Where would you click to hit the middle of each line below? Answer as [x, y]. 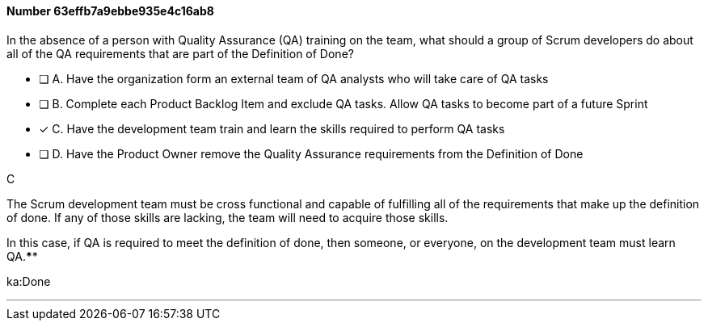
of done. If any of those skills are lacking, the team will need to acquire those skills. [228, 217]
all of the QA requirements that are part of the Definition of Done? [180, 53]
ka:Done [29, 281]
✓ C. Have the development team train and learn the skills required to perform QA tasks [272, 128]
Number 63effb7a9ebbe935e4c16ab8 [110, 11]
